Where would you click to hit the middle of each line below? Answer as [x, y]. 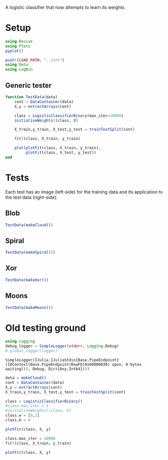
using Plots [18, 46]
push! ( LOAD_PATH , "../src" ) [35, 60]
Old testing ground [46, 328]
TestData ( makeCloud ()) [29, 225]
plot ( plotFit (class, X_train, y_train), [58, 148]
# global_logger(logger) [31, 351]
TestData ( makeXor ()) [27, 280]
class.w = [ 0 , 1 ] [22, 416]
